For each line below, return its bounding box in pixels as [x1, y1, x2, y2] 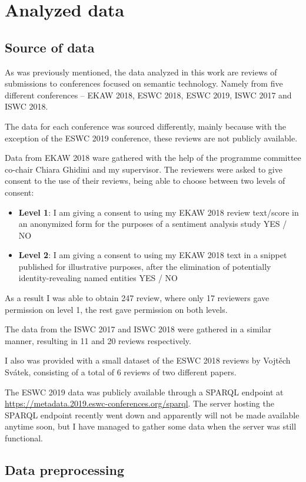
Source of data [5, 38, 95, 56]
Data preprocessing [5, 461, 125, 478]
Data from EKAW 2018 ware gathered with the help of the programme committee [5, 151, 301, 164]
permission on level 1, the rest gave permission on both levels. [5, 303, 228, 315]
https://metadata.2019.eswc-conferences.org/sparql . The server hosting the [5, 397, 274, 410]
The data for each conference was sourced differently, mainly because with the [5, 120, 286, 132]
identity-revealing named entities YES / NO [18, 272, 178, 284]
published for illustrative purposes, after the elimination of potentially [18, 260, 271, 272]
